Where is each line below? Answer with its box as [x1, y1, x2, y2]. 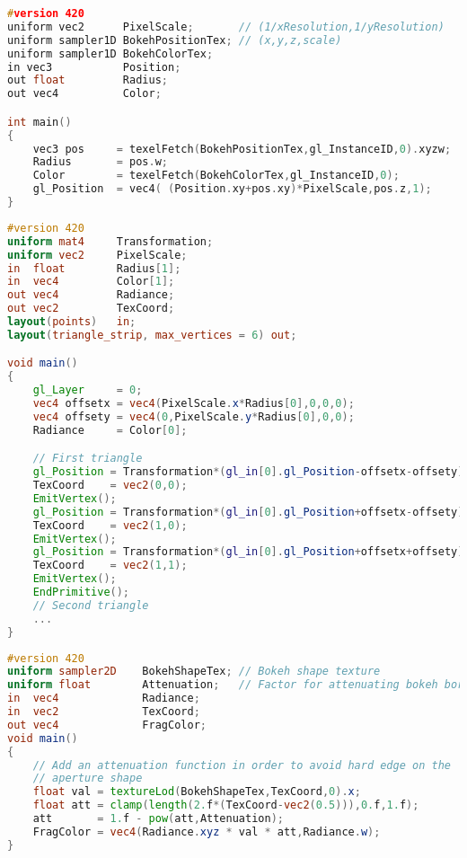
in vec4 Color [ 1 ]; [7, 275, 175, 288]
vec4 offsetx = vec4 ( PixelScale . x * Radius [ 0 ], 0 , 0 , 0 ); [32, 397, 355, 411]
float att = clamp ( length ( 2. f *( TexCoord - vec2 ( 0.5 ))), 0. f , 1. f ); [32, 799, 419, 812]
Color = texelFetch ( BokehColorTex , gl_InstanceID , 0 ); [32, 169, 400, 182]
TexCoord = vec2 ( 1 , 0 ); [32, 518, 188, 532]
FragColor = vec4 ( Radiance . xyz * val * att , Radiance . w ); [32, 825, 381, 838]
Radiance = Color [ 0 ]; [32, 423, 188, 437]
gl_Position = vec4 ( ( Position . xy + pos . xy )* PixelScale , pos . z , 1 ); [32, 182, 432, 196]
